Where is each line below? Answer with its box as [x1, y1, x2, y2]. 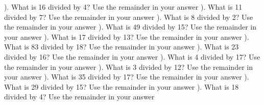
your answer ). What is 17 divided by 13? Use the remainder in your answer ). [4, 31, 249, 42]
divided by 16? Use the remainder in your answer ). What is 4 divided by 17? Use [4, 51, 260, 62]
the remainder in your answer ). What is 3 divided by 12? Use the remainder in [4, 61, 253, 72]
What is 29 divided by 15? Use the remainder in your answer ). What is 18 [4, 81, 239, 92]
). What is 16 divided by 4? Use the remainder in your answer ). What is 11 [4, 2, 243, 12]
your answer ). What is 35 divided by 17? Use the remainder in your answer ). [4, 71, 249, 82]
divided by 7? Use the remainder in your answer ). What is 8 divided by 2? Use [4, 11, 253, 22]
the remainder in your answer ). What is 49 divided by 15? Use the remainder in [4, 21, 256, 32]
